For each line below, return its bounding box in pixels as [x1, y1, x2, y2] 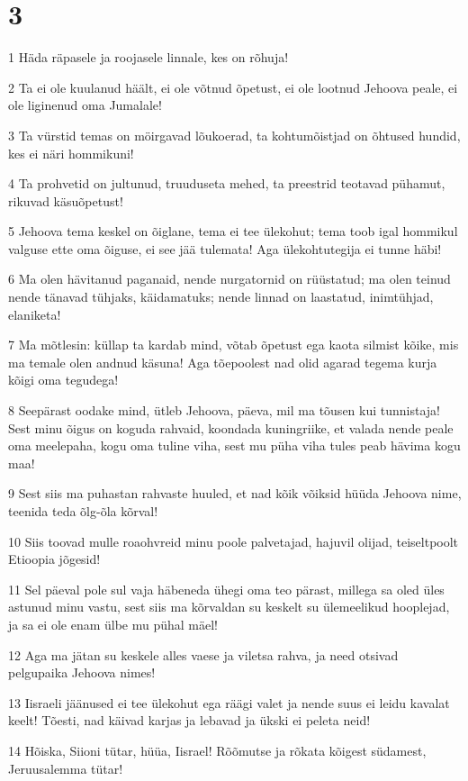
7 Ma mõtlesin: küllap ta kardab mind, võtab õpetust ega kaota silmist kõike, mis [8, 335, 459, 354]
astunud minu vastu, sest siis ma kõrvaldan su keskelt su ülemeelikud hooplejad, [8, 597, 450, 616]
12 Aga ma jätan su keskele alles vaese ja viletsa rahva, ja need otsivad [8, 645, 399, 664]
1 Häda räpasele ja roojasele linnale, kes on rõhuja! [8, 48, 289, 67]
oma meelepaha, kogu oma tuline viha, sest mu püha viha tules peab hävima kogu [8, 436, 461, 455]
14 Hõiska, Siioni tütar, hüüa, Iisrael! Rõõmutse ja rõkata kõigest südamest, [8, 740, 427, 759]
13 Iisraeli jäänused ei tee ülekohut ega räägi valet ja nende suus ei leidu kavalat [8, 693, 450, 712]
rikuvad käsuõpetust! [8, 191, 123, 210]
